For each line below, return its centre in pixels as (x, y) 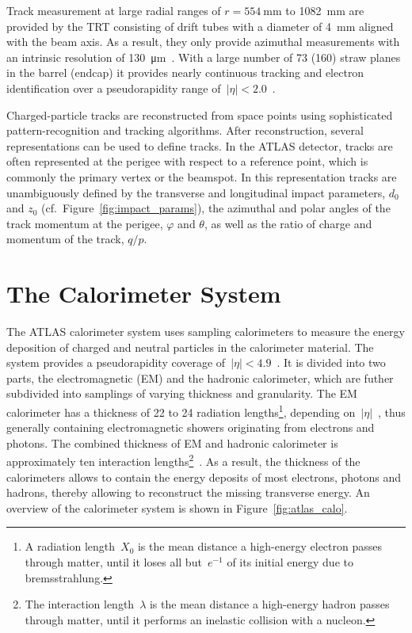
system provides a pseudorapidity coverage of (116, 362)
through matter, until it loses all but (113, 562)
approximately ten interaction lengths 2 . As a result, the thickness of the (183, 460)
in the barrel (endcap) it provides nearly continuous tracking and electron (185, 72)
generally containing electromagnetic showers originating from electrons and (191, 427)
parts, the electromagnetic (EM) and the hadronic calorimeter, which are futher (200, 378)
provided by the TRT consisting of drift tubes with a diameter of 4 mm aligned (200, 26)
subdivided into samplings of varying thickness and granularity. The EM (182, 393)
